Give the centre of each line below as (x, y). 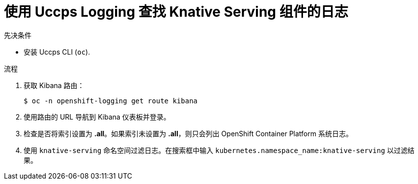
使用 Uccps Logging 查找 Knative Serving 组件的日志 (176, 12)
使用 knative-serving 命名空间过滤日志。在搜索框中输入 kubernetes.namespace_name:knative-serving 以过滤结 (219, 150)
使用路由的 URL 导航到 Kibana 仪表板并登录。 (97, 117)
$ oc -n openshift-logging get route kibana (111, 101)
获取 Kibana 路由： (54, 85)
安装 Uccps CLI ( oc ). (57, 52)
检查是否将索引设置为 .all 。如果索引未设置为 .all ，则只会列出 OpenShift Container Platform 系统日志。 (188, 133)
